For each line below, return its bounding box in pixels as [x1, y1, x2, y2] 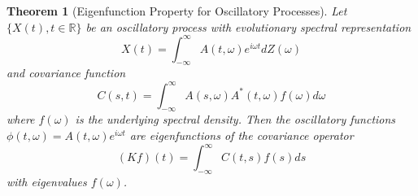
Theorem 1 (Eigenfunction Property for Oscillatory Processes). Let [7, 2, 347, 19]
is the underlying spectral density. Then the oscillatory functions [75, 111, 396, 128]
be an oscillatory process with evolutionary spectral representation [85, 18, 411, 35]
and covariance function [7, 64, 126, 81]
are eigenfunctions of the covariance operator [129, 126, 354, 143]
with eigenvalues [7, 172, 87, 189]
